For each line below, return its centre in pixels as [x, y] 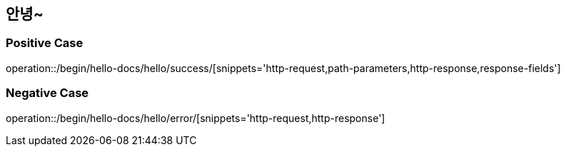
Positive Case [45, 43]
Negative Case [47, 93]
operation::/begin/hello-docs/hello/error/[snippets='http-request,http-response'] [196, 118]
